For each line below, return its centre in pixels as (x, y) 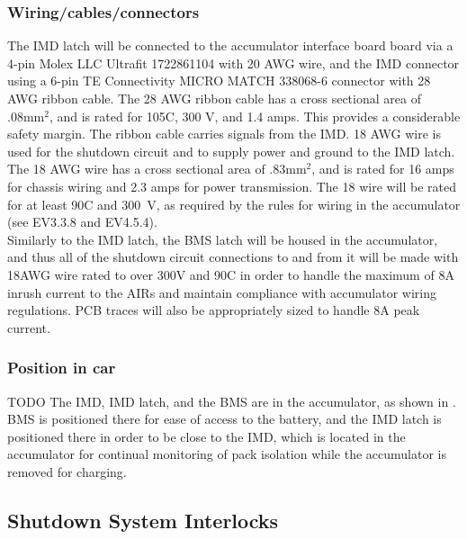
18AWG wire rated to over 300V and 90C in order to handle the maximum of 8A (231, 274)
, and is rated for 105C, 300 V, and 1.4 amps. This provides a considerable (255, 116)
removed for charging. (67, 471)
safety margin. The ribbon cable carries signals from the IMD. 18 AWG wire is (224, 134)
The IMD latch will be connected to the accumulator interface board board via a (230, 45)
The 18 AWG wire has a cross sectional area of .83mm (157, 169)
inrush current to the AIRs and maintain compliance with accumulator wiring (222, 292)
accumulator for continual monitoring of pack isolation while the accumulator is (227, 454)
